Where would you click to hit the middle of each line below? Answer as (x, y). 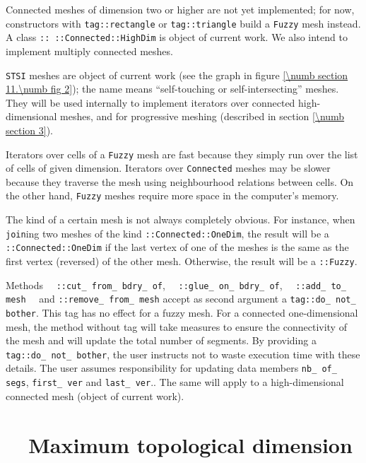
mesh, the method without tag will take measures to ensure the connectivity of (176, 326)
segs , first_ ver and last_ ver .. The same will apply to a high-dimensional (175, 382)
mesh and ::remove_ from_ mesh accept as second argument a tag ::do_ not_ (181, 299)
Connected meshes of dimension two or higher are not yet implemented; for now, (180, 9)
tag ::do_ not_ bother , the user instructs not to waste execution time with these (183, 354)
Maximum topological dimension (190, 444)
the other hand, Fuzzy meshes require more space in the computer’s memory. (172, 195)
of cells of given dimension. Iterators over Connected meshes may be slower (168, 168)
